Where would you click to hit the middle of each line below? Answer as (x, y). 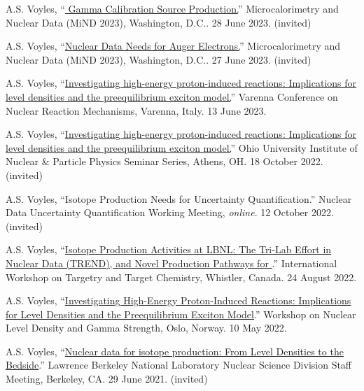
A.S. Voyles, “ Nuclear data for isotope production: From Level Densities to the (175, 351)
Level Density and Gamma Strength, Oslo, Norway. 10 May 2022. (146, 328)
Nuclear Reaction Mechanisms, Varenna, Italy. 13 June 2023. (136, 110)
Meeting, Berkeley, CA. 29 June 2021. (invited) (107, 379)
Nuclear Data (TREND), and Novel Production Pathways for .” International (171, 263)
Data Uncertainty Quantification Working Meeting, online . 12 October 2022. (170, 212)
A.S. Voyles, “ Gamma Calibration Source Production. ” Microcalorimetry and (172, 8)
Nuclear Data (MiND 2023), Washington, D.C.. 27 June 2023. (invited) (159, 59)
